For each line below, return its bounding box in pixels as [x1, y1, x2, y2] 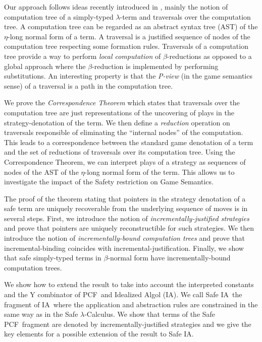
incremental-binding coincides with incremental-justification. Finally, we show [4, 242, 244, 253]
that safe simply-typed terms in [4, 252, 101, 263]
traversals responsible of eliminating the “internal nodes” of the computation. [4, 127, 243, 138]
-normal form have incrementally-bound [108, 252, 231, 263]
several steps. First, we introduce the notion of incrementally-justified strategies [4, 213, 249, 223]
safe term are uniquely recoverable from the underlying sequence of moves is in [4, 203, 248, 214]
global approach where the [4, 60, 86, 71]
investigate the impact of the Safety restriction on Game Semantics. [4, 176, 214, 187]
